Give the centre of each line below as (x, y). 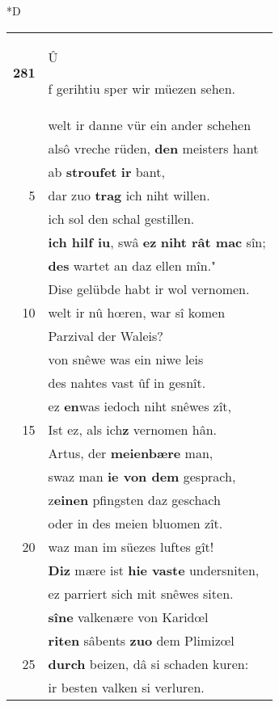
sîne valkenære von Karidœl (128, 617)
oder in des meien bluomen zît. (135, 523)
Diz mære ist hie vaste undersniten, (154, 570)
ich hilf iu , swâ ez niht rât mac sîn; (157, 242)
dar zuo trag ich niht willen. (129, 195)
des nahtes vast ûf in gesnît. (127, 382)
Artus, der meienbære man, (131, 452)
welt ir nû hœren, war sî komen (137, 312)
